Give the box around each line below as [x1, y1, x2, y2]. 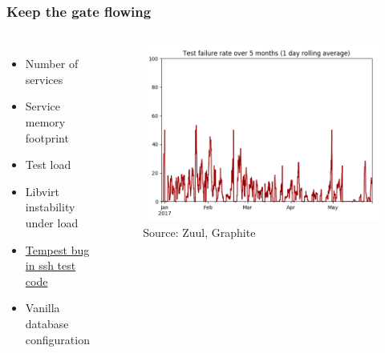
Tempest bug [25, 241, 90, 258]
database [25, 315, 69, 331]
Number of [25, 55, 79, 72]
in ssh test [25, 257, 76, 274]
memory [25, 114, 66, 130]
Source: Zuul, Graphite [143, 224, 256, 241]
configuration [25, 331, 90, 347]
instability [25, 199, 75, 215]
